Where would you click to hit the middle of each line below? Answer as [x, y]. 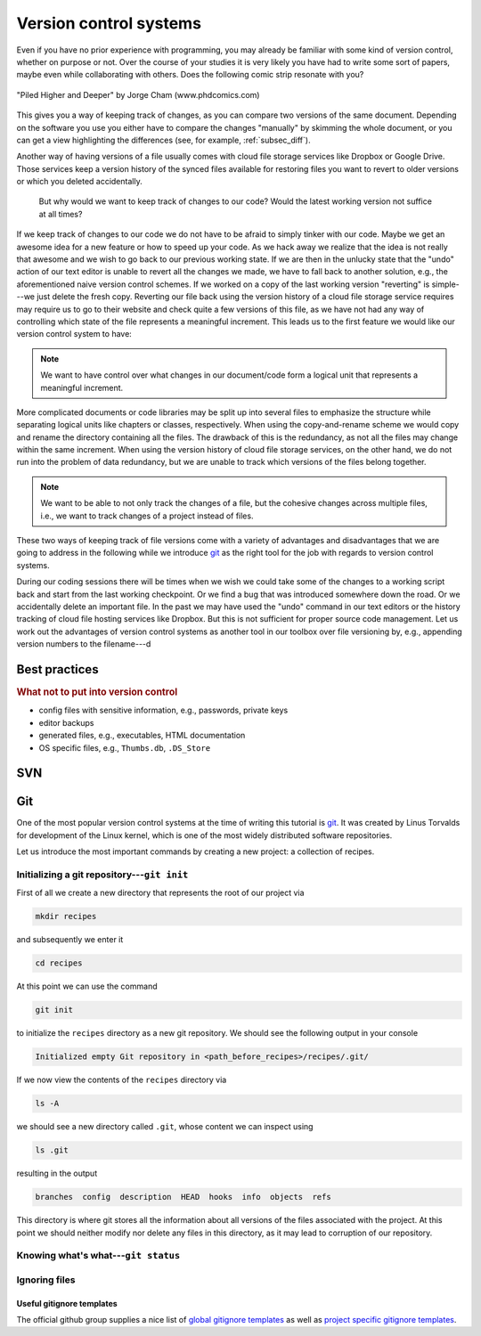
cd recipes [59, 963]
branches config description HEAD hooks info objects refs [183, 1197]
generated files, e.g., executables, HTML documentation [142, 736]
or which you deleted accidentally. [79, 182]
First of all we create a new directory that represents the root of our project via [160, 893]
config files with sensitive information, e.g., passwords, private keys [163, 710]
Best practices [57, 669]
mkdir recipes [66, 916]
